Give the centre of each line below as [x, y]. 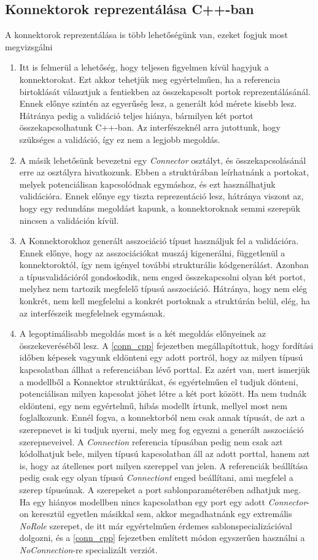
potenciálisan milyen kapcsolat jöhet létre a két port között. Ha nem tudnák [163, 393]
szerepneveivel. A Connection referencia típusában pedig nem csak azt [151, 441]
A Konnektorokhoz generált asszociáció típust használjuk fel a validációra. [159, 241]
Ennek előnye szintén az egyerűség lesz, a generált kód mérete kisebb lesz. [158, 103]
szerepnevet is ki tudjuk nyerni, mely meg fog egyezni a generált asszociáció [161, 430]
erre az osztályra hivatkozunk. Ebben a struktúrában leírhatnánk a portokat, [164, 172]
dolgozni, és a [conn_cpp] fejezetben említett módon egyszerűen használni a [162, 538]
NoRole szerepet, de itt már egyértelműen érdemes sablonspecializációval [156, 525]
